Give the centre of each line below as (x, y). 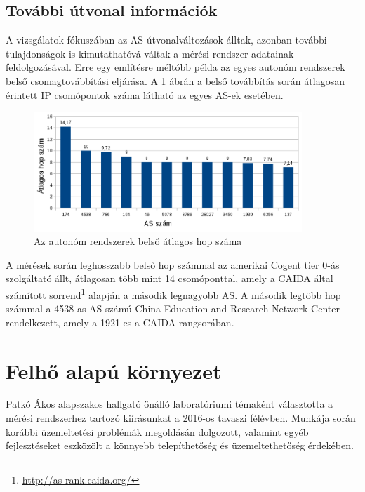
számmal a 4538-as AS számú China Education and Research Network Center (173, 308)
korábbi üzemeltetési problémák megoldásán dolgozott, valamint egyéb (157, 431)
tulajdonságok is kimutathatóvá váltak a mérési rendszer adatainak (150, 53)
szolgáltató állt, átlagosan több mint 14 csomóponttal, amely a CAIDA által (170, 278)
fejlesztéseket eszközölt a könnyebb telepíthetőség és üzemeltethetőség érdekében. (180, 445)
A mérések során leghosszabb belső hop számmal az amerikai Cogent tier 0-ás (173, 264)
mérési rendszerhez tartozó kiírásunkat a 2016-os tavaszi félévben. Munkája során (181, 418)
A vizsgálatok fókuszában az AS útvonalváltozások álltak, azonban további (166, 40)
